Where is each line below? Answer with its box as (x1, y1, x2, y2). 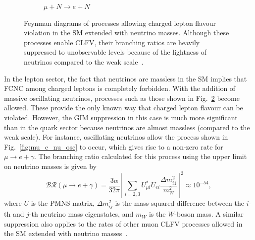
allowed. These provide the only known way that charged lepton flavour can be (4, 102, 243, 113)
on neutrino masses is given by (4, 160, 97, 171)
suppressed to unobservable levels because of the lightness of (24, 47, 206, 57)
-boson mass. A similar (174, 209, 244, 219)
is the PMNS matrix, (31, 198, 95, 208)
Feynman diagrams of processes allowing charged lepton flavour (24, 17, 216, 28)
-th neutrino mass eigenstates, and (29, 209, 134, 219)
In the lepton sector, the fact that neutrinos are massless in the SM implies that (4, 73, 247, 83)
